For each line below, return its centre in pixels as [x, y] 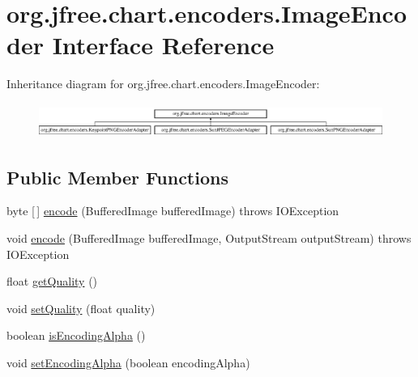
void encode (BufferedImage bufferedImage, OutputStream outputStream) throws [209, 237]
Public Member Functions [117, 177]
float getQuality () [52, 281]
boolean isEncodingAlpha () [76, 335]
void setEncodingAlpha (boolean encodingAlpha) [128, 362]
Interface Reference [163, 45]
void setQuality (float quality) [81, 308]
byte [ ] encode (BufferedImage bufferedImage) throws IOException [173, 211]
